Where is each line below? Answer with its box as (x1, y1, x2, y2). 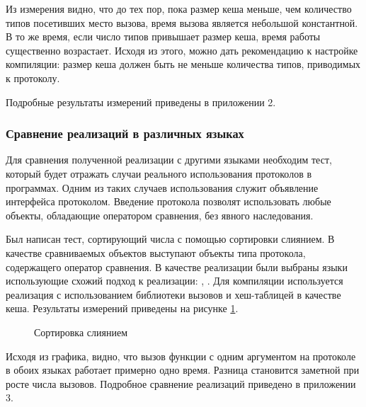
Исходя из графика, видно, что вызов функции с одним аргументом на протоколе (6, 348, 356, 363)
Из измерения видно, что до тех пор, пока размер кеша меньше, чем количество (6, 1, 352, 16)
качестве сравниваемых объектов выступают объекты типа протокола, (6, 245, 306, 260)
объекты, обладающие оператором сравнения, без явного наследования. (6, 207, 314, 222)
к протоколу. (6, 70, 60, 85)
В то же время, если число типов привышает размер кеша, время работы (6, 29, 321, 44)
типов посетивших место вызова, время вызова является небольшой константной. (6, 15, 358, 30)
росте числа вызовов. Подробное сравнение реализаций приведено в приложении (6, 376, 356, 391)
